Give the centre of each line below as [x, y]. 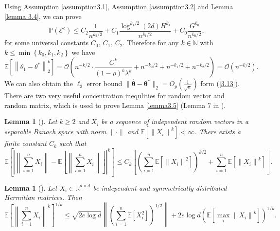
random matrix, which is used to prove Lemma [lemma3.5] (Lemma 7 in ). [115, 105]
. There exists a [218, 132]
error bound [105, 83]
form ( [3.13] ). [220, 83]
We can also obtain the [39, 83]
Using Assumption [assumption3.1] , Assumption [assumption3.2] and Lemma [119, 6]
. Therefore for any [151, 43]
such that [73, 143]
